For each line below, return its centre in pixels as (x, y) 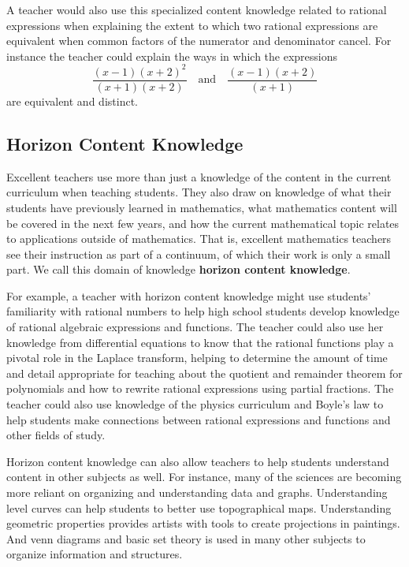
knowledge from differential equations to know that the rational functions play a (200, 342)
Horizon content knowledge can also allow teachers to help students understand (198, 461)
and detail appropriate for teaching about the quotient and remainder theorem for (204, 373)
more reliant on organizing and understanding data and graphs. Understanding (197, 492)
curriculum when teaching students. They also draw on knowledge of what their (199, 192)
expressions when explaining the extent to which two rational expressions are (192, 25)
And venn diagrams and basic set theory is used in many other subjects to (186, 538)
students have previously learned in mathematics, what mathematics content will (202, 207)
